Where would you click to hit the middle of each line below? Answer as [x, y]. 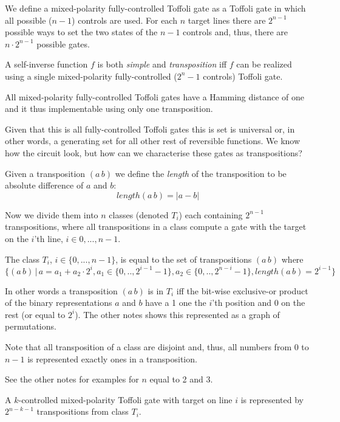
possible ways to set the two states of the [81, 32]
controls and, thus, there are [236, 32]
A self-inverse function [46, 64]
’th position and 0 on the [259, 303]
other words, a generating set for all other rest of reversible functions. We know [153, 141]
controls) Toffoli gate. [243, 76]
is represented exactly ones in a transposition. [112, 358]
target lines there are [227, 20]
